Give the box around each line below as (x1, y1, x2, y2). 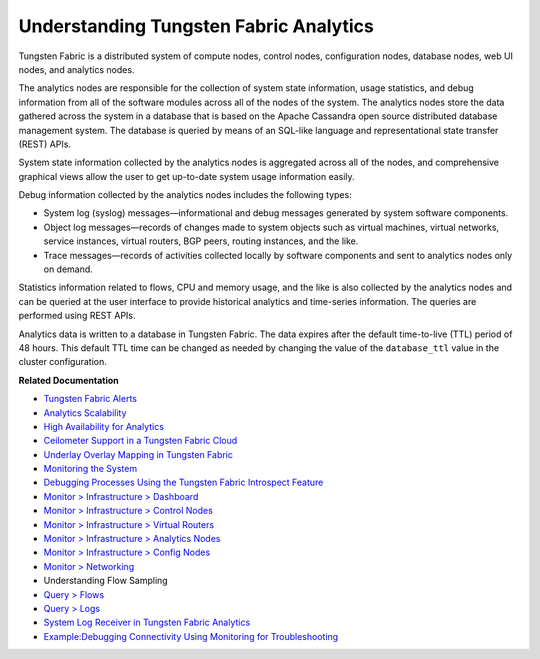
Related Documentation (18, 374, 119, 386)
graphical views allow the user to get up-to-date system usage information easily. (18, 170, 355, 182)
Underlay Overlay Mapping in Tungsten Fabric (43, 448, 234, 460)
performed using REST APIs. (18, 310, 136, 322)
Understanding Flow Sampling (43, 575, 169, 587)
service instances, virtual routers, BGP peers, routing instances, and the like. (43, 235, 359, 247)
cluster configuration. (18, 356, 107, 368)
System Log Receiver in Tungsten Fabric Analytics (43, 616, 251, 629)
